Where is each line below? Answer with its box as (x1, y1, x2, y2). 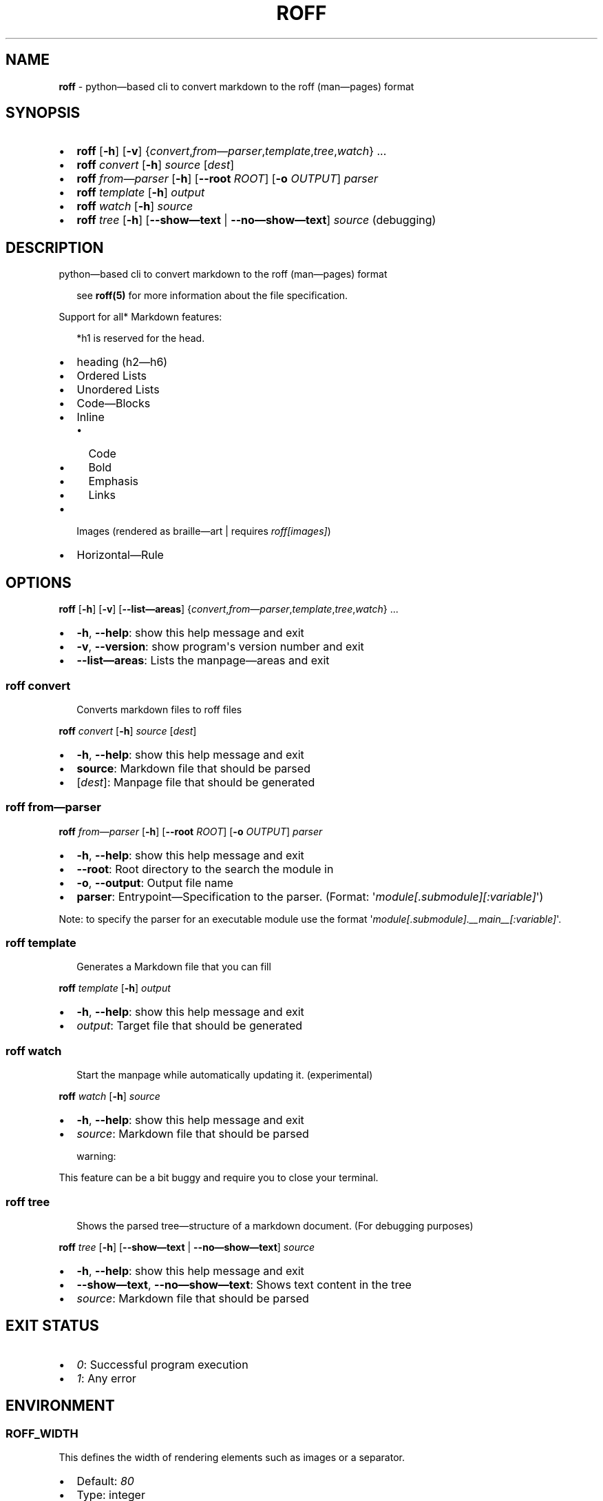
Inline (76, 410, 105, 425)
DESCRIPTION (6, 238, 104, 256)
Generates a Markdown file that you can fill (76, 961, 271, 973)
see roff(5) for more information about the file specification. (76, 289, 348, 302)
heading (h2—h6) (76, 355, 168, 369)
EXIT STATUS (6, 1317, 99, 1335)
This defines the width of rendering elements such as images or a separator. (59, 1451, 405, 1463)
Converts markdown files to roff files (76, 703, 242, 715)
